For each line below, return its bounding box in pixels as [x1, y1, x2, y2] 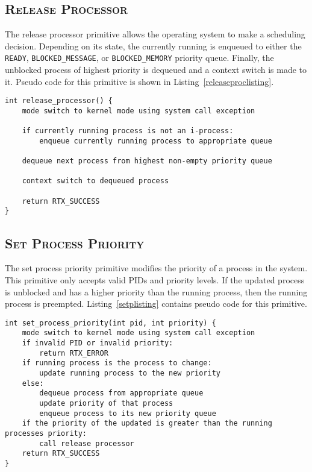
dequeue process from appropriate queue [39, 389, 204, 398]
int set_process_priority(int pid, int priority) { [5, 318, 216, 327]
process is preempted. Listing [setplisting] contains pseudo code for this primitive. [5, 297, 307, 310]
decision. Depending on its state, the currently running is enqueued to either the [5, 39, 302, 52]
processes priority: [5, 429, 87, 438]
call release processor [39, 439, 134, 448]
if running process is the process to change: [22, 359, 212, 368]
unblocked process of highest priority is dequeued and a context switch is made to [5, 63, 307, 76]
